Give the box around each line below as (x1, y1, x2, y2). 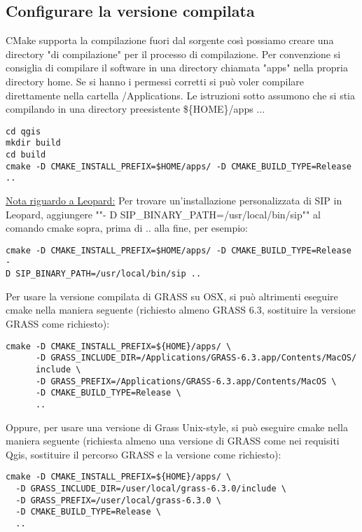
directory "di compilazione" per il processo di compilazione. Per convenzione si (6, 46, 341, 61)
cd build (6, 150, 46, 160)
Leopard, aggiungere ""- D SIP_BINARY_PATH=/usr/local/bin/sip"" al (6, 206, 321, 221)
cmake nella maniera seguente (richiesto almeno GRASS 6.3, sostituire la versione (6, 302, 356, 317)
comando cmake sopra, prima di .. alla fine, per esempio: (6, 220, 248, 235)
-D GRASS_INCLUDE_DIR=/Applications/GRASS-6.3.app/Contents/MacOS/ (35, 353, 357, 363)
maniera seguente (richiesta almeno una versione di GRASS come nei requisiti (6, 433, 340, 448)
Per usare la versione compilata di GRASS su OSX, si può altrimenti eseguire (6, 288, 338, 303)
